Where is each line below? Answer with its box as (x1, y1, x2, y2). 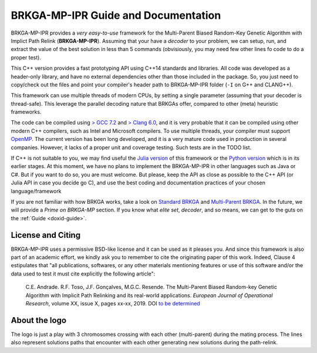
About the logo (11, 315, 67, 325)
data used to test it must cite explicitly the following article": (11, 270, 156, 277)
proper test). (11, 53, 41, 61)
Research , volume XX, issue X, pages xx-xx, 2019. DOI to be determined (25, 300, 201, 307)
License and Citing (11, 230, 81, 240)
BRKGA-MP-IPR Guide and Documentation (11, 9, 221, 22)
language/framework (11, 187, 62, 194)
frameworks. (11, 109, 42, 116)
